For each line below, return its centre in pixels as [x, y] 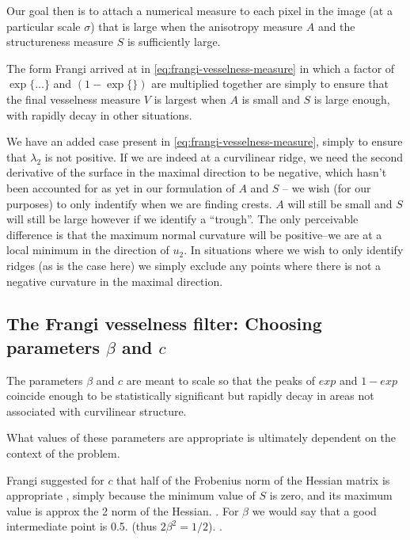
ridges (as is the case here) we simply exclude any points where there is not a [194, 265]
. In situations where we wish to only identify [294, 250]
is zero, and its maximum [331, 495]
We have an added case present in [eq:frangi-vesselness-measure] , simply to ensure [205, 141]
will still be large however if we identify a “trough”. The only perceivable [182, 219]
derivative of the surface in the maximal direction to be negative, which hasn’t [197, 172]
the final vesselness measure [74, 99]
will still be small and [340, 203]
